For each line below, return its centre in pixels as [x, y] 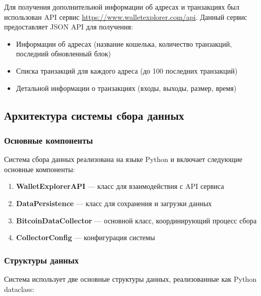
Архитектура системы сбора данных [94, 115]
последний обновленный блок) [63, 54]
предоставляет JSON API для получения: [69, 27]
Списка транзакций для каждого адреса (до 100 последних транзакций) [127, 70]
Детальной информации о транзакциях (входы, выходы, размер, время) [126, 88]
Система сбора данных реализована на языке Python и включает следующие [123, 159]
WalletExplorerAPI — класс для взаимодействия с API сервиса [120, 186]
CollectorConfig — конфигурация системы [85, 237]
